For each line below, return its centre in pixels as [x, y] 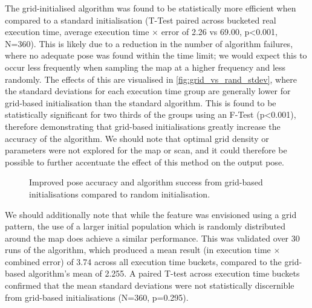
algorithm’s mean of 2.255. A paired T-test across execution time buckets [164, 273]
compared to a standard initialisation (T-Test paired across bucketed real [141, 20]
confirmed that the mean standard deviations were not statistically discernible [150, 285]
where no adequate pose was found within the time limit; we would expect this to [156, 55]
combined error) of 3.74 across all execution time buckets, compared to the [143, 261]
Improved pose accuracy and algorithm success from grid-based [146, 182]
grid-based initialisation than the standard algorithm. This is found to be [141, 102]
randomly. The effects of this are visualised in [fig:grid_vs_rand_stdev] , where [151, 79]
